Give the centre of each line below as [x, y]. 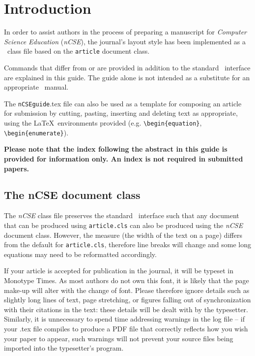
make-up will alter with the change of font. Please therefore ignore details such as [127, 290]
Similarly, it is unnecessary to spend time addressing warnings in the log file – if [124, 319]
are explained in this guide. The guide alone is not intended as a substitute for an [127, 77]
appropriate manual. [36, 87]
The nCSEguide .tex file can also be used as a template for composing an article [123, 103]
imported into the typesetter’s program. [64, 348]
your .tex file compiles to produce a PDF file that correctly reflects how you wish [126, 328]
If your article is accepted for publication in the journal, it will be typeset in [119, 271]
